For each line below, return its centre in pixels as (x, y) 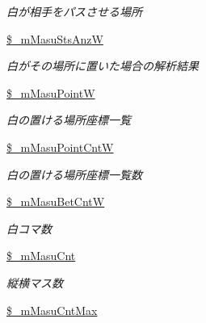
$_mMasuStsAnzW (55, 38)
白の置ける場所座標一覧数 (74, 174)
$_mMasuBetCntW (56, 201)
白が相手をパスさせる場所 (74, 11)
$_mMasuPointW (51, 92)
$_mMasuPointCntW (60, 147)
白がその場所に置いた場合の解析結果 (103, 66)
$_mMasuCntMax (52, 310)
